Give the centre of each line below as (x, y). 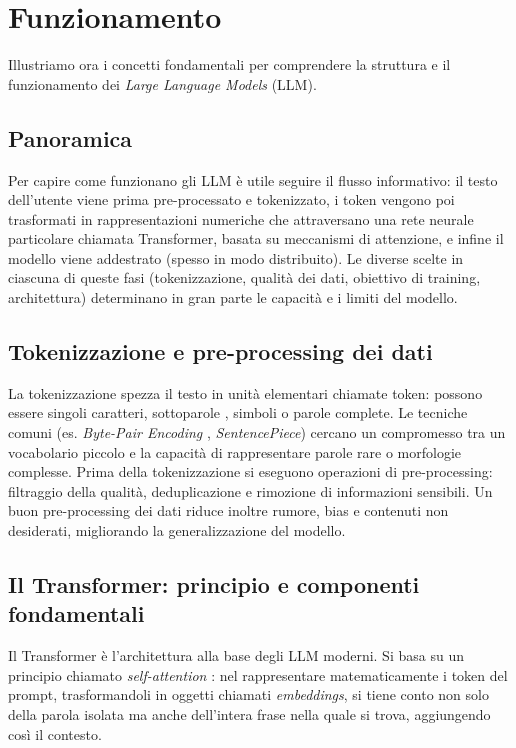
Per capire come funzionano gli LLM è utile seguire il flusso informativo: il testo (253, 179)
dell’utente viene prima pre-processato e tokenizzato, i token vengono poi (231, 199)
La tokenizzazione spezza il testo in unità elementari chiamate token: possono (245, 392)
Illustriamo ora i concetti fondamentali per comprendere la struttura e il (229, 64)
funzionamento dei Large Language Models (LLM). (162, 83)
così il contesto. (55, 733)
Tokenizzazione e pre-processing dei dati (220, 351)
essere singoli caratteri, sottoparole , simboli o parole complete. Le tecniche (238, 412)
